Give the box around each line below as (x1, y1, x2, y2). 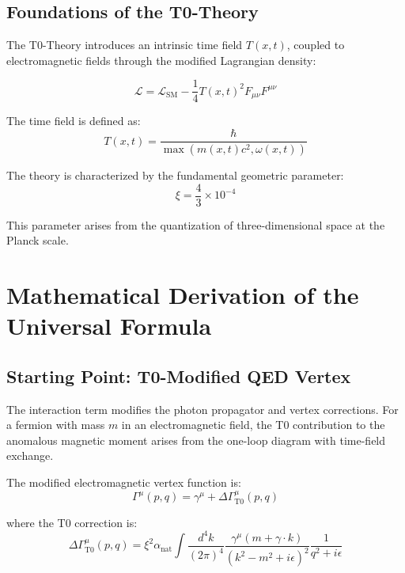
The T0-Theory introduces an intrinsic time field (6, 36, 243, 53)
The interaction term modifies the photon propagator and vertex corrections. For (6, 400, 399, 417)
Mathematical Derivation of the (6, 278, 359, 310)
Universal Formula (6, 309, 212, 342)
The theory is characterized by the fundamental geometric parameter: (6, 166, 344, 183)
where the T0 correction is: (6, 514, 138, 530)
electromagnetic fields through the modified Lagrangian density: (6, 51, 316, 68)
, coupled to (286, 36, 345, 53)
